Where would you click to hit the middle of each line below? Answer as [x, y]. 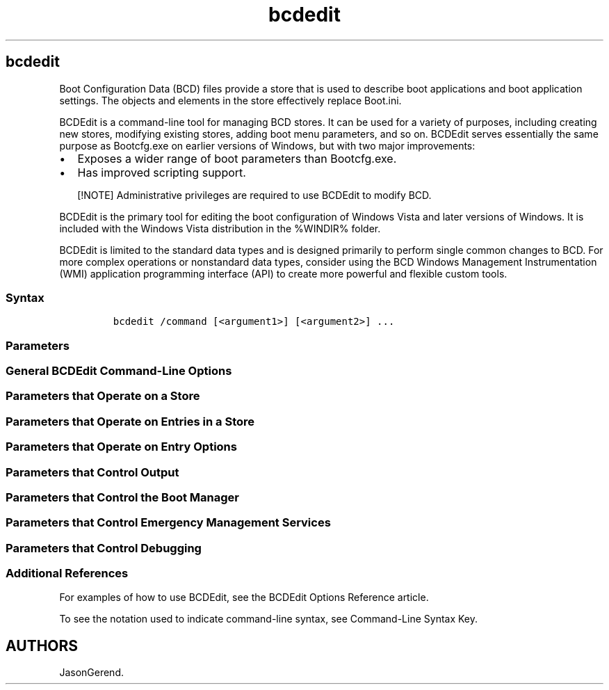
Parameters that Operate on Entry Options [121, 447]
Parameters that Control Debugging [104, 548]
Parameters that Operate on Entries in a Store [130, 421]
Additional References [67, 573]
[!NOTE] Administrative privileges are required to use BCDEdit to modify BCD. [254, 195]
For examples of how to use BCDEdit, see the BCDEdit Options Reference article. [244, 597]
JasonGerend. [91, 673]
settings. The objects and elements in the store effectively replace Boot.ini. [230, 100]
